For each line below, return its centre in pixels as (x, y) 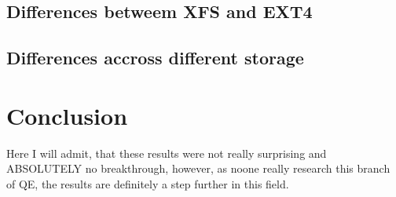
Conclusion (67, 115)
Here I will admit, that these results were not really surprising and (167, 153)
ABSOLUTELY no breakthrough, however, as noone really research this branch (198, 168)
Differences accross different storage (155, 58)
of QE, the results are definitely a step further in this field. (148, 183)
